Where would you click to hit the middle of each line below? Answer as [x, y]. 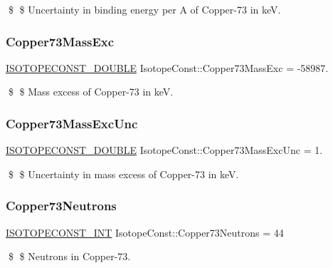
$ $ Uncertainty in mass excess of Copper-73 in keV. [123, 174]
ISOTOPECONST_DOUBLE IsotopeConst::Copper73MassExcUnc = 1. [164, 150]
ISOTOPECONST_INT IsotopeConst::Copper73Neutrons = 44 [145, 232]
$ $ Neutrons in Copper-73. [69, 256]
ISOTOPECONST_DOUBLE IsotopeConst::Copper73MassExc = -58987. [167, 67]
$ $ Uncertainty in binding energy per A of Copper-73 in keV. [144, 9]
